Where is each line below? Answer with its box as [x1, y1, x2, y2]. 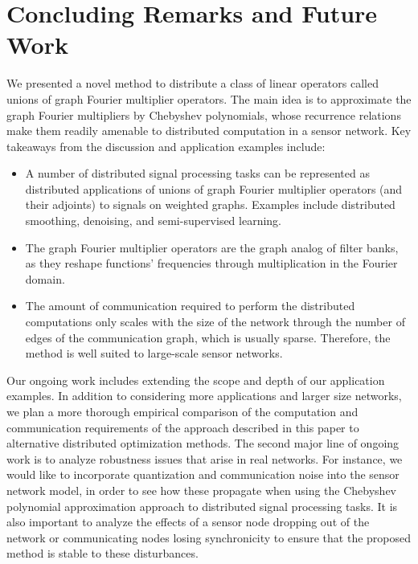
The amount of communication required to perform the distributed [25, 297, 355, 314]
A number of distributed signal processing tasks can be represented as [25, 165, 370, 182]
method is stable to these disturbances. [6, 545, 199, 562]
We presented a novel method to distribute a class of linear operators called [6, 75, 379, 92]
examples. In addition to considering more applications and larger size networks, [6, 387, 402, 404]
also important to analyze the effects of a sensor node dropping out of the [6, 513, 370, 530]
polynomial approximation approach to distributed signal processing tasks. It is [6, 497, 398, 514]
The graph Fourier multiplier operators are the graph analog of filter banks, [25, 239, 399, 255]
